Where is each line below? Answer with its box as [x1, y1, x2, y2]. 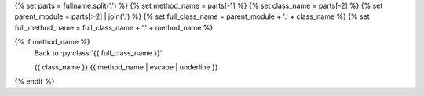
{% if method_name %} [14, 37, 90, 47]
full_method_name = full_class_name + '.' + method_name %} [14, 23, 214, 32]
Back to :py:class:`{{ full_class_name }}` [34, 48, 163, 58]
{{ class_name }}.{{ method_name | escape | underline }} [34, 62, 218, 72]
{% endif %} [14, 76, 55, 86]
